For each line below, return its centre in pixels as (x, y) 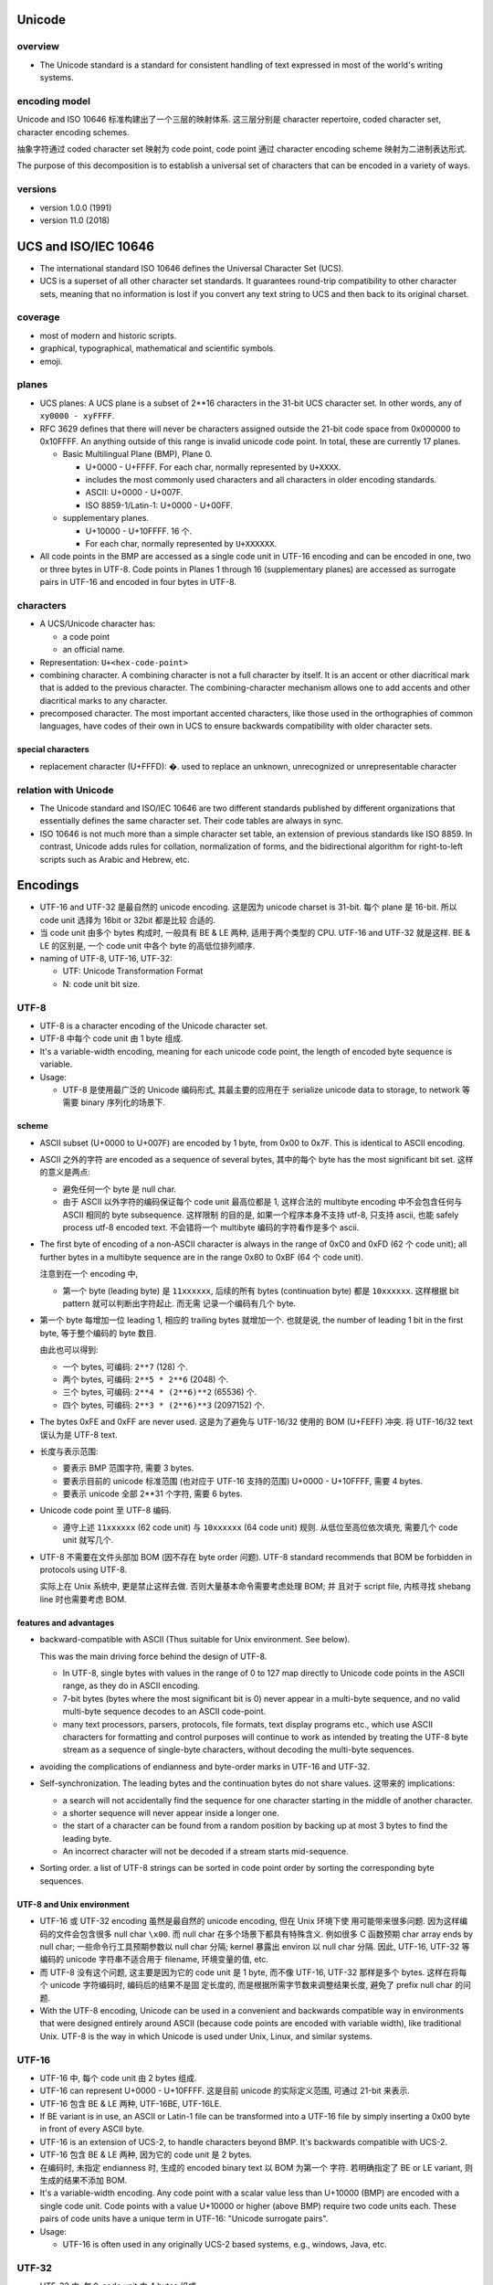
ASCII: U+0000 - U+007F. (134, 493)
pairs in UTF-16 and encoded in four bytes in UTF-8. (138, 582)
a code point (86, 636)
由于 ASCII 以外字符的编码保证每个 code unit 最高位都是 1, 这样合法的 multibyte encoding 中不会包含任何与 (262, 1202)
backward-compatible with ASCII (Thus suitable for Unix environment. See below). (195, 1640)
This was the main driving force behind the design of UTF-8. (153, 1656)
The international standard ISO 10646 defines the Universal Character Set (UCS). (192, 268)
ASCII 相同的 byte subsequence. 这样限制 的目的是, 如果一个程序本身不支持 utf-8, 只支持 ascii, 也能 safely (261, 1215)
